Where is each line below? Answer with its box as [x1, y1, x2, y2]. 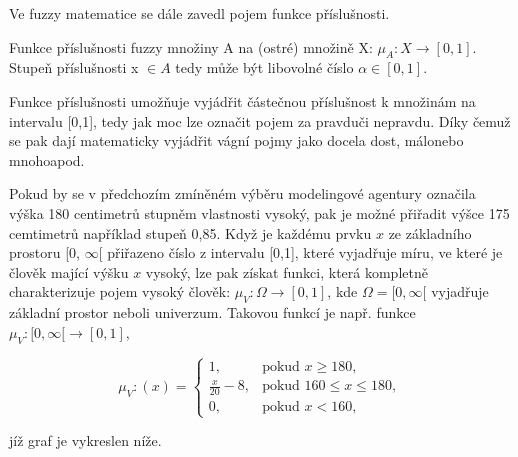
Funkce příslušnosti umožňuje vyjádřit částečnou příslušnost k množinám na [9, 90, 476, 111]
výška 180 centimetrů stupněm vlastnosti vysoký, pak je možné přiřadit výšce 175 [9, 202, 510, 223]
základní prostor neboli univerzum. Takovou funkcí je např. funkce [9, 302, 416, 323]
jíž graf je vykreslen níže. [9, 430, 162, 451]
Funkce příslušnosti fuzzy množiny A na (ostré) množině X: [9, 36, 373, 57]
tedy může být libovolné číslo [175, 57, 354, 78]
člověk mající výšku [9, 261, 129, 282]
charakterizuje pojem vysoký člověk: [9, 281, 231, 302]
